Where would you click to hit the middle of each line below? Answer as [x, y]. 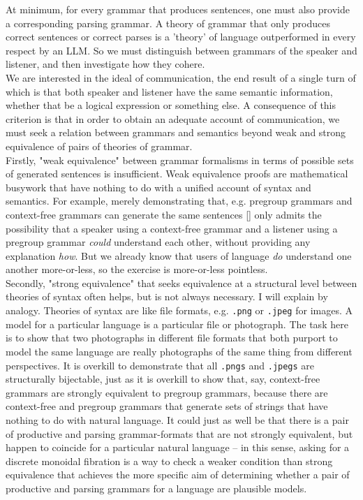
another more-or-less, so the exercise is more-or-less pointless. [137, 269]
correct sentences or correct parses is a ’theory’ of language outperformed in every [181, 37]
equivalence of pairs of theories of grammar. [99, 146]
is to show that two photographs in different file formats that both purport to [172, 338]
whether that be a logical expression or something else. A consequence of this [171, 105]
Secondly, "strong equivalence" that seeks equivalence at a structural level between [181, 282]
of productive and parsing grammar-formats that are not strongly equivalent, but [179, 433]
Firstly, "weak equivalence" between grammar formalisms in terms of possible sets [180, 160]
